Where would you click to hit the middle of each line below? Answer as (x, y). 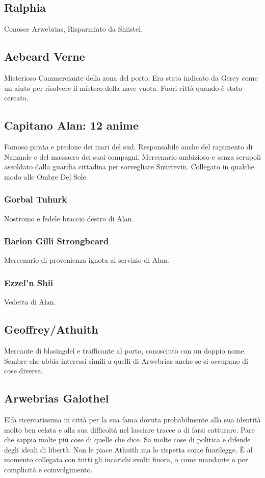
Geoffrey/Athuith (51, 329)
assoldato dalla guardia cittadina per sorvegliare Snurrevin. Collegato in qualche (129, 167)
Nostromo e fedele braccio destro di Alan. (69, 218)
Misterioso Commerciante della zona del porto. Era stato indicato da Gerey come (131, 78)
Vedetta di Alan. (30, 302)
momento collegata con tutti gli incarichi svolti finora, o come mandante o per (126, 459)
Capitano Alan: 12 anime (72, 125)
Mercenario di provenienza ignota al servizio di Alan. (87, 260)
